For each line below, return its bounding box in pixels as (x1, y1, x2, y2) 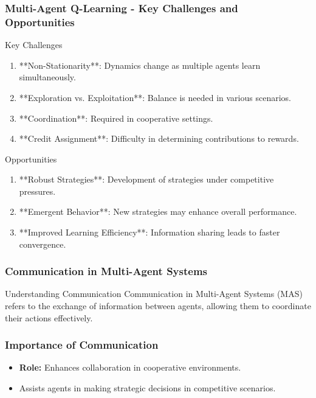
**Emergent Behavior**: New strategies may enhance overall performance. (19, 205, 297, 218)
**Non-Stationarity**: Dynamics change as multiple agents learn (19, 58, 261, 71)
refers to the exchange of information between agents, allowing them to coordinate (5, 299, 311, 312)
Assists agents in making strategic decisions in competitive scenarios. (19, 382, 276, 394)
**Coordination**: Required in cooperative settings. (19, 111, 213, 124)
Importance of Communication (5, 337, 159, 352)
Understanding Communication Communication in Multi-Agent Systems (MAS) (5, 287, 303, 300)
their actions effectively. (5, 311, 93, 324)
